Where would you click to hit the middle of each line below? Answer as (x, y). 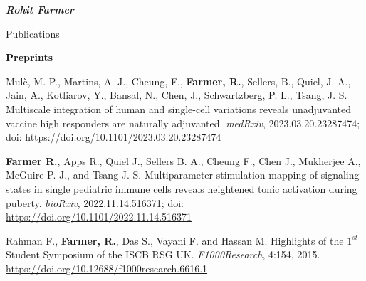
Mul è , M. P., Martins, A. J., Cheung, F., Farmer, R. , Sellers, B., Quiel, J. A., (178, 81)
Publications (33, 33)
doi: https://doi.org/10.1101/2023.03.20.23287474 (114, 137)
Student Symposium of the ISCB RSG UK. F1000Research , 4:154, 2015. (163, 254)
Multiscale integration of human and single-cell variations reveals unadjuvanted (179, 108)
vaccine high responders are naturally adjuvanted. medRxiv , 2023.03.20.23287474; (183, 123)
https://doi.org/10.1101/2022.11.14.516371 (99, 217)
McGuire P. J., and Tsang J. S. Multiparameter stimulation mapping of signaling (183, 175)
